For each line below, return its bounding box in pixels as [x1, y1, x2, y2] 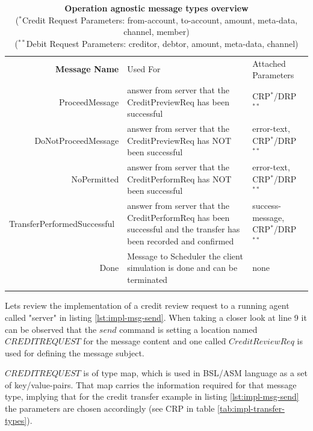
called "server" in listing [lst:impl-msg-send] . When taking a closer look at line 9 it [5, 311, 307, 323]
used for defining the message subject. [5, 346, 144, 359]
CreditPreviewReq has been [127, 95, 229, 108]
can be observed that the [5, 323, 97, 335]
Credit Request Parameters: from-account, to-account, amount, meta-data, [22, 13, 298, 26]
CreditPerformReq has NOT [127, 172, 232, 185]
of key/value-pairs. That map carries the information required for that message [5, 378, 297, 391]
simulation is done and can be [127, 261, 238, 274]
